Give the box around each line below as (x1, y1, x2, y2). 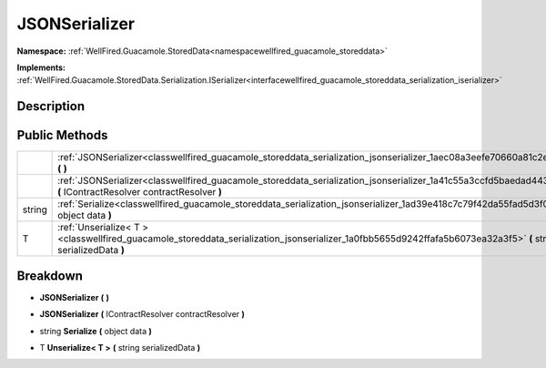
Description (16, 98, 86, 114)
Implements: (16, 62, 66, 73)
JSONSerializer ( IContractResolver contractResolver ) (39, 309, 246, 320)
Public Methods (16, 128, 108, 143)
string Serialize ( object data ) (39, 325, 152, 336)
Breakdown (16, 268, 84, 283)
